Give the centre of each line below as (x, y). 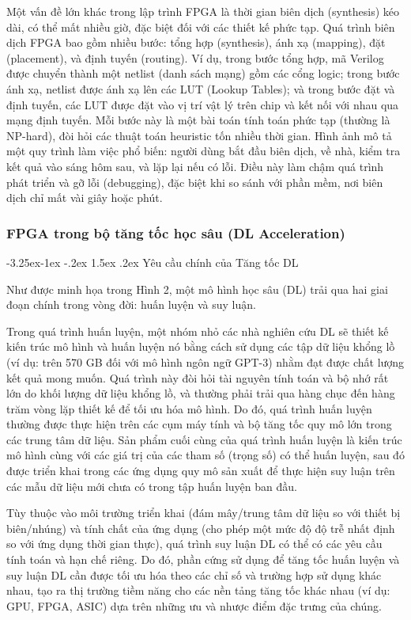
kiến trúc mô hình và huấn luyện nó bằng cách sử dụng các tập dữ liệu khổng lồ (201, 346)
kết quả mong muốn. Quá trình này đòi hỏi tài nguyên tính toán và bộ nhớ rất (198, 377)
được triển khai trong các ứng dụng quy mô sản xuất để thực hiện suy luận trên (201, 471)
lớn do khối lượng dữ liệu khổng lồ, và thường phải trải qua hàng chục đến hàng (201, 393)
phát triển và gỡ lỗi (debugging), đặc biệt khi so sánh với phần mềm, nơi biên (195, 182)
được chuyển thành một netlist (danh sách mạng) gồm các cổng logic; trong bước (203, 73)
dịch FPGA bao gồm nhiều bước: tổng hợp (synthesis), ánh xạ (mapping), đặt (196, 42)
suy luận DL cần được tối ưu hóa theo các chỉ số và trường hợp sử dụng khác (194, 574)
